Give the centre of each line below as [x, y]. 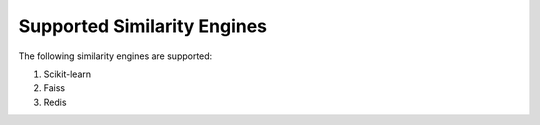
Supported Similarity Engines [143, 26]
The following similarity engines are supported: [115, 56]
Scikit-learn [67, 74]
